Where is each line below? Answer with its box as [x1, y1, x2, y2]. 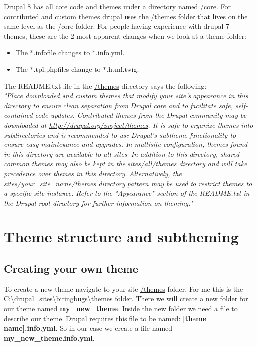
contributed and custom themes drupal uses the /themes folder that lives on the [4, 11, 248, 21]
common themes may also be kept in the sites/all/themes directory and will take [4, 158, 247, 169]
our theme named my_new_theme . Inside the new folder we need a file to [4, 303, 238, 314]
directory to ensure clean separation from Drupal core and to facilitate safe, [4, 100, 233, 110]
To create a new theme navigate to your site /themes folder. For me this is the [4, 283, 243, 294]
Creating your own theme [4, 261, 138, 276]
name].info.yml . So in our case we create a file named [4, 323, 173, 333]
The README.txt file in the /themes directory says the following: [4, 80, 207, 91]
